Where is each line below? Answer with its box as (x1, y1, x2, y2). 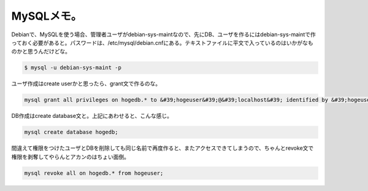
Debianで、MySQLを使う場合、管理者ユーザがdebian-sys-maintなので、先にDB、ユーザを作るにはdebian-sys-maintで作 (11, 31, 316, 38)
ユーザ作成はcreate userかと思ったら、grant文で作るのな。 (11, 80, 161, 87)
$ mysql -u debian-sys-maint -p (24, 64, 122, 71)
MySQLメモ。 (11, 9, 82, 23)
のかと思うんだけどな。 (11, 48, 71, 55)
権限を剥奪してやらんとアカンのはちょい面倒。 (11, 153, 130, 160)
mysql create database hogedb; (24, 129, 119, 136)
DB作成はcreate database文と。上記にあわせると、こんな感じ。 (11, 112, 173, 120)
